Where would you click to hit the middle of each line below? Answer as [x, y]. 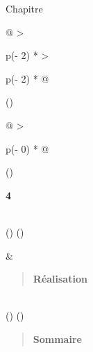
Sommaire [57, 338]
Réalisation [60, 279]
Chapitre [24, 8]
